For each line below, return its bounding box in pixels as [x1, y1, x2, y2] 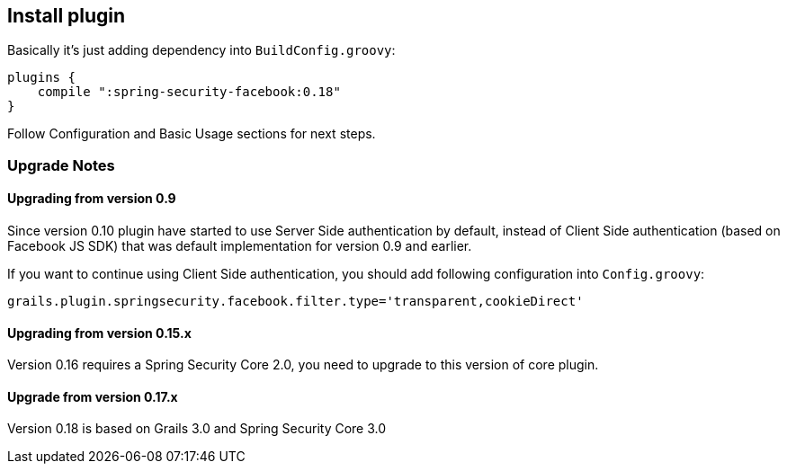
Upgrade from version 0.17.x [7, 388, 178, 404]
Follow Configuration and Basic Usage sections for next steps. [7, 126, 376, 142]
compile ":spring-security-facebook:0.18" [37, 84, 341, 100]
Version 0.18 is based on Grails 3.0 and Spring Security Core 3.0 [7, 421, 387, 437]
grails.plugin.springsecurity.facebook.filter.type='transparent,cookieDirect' [7, 294, 584, 309]
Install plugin [7, 4, 126, 27]
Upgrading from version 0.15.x [7, 324, 192, 341]
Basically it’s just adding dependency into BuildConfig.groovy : [7, 42, 396, 58]
